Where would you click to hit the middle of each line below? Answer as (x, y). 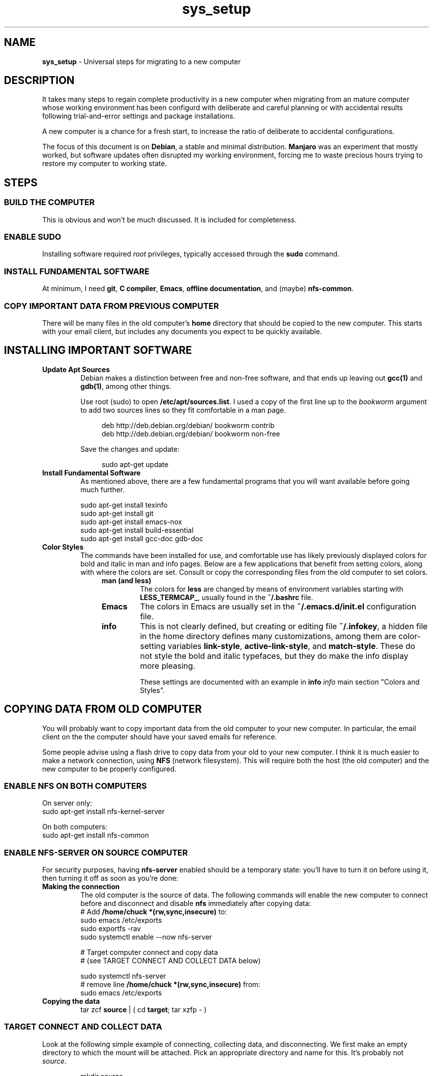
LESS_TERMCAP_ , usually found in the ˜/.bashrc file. (227, 597)
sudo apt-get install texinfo (124, 505)
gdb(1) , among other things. (126, 386)
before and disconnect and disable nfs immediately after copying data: (196, 904)
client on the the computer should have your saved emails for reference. (160, 736)
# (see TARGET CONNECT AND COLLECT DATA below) (171, 961)
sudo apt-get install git (117, 513)
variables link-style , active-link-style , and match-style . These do (291, 646)
